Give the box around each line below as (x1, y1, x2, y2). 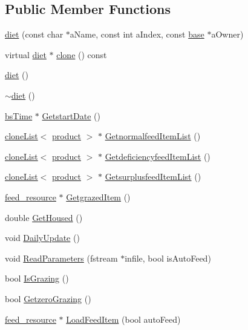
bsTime (5, 109, 33, 122)
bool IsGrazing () (5, 272, 69, 285)
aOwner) (211, 28, 244, 41)
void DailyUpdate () (5, 231, 80, 244)
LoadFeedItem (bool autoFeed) (66, 312, 181, 325)
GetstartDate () (42, 109, 100, 122)
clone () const (56, 48, 107, 61)
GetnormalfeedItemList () (105, 130, 201, 142)
